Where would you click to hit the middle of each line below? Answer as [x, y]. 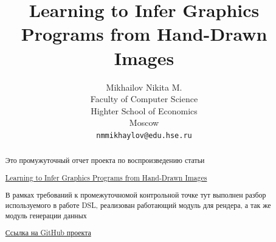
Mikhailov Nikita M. [144, 87]
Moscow [144, 123]
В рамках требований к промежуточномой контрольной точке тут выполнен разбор [136, 195]
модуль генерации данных [46, 215]
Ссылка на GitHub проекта [48, 233]
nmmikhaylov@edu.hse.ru [144, 135]
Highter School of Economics [144, 110]
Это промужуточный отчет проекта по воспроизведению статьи [105, 160]
